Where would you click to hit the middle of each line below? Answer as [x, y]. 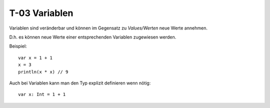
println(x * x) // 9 [43, 72]
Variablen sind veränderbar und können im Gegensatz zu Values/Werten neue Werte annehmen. [108, 28]
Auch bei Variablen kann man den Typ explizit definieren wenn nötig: [80, 83]
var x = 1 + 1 [35, 58]
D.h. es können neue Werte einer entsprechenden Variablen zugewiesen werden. [93, 37]
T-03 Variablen [41, 13]
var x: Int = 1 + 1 [42, 94]
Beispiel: [18, 46]
